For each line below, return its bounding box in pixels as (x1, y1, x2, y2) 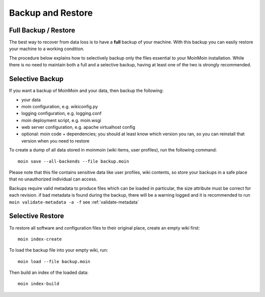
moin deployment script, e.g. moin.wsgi (21, 117, 102, 123)
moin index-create (18, 236, 62, 242)
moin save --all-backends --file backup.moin (18, 158, 130, 164)
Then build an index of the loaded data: (9, 269, 89, 275)
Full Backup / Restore (9, 26, 76, 34)
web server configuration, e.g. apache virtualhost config (21, 124, 135, 130)
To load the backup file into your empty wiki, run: (9, 247, 108, 253)
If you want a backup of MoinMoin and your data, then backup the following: (9, 88, 164, 93)
